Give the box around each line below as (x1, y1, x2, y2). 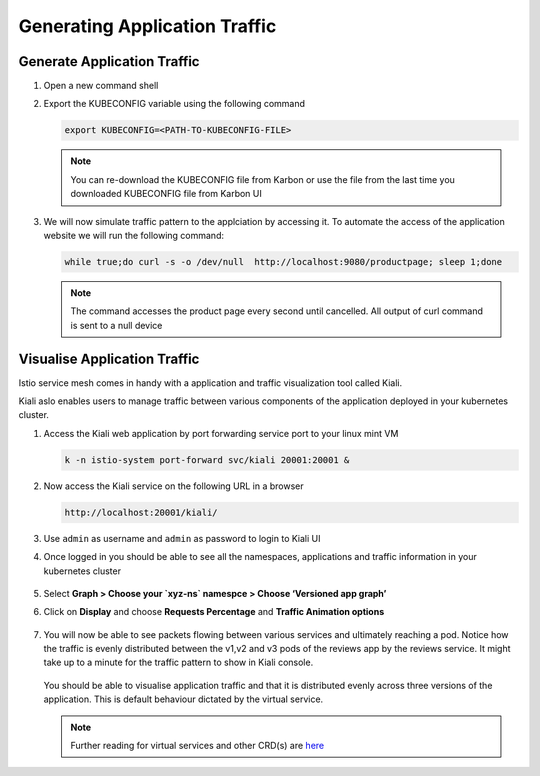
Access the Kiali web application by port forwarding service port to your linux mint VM (43, 427, 399, 439)
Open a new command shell (43, 80, 159, 92)
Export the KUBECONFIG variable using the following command (43, 98, 305, 110)
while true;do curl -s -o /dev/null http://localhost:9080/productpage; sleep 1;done (64, 256, 503, 267)
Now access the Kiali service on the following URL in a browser (43, 480, 304, 492)
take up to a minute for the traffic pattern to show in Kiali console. (43, 656, 314, 669)
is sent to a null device (70, 319, 163, 331)
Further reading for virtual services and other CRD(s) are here (70, 740, 325, 752)
